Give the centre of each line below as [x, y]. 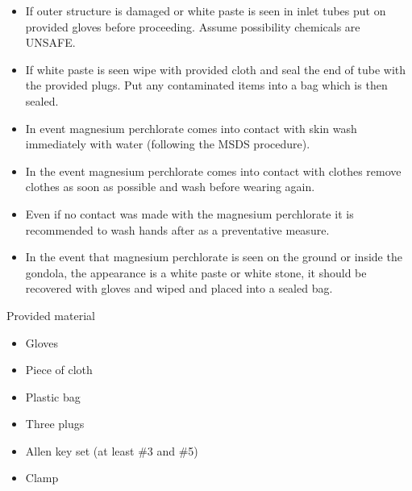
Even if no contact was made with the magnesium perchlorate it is [189, 213]
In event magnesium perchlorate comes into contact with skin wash [191, 128]
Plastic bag [53, 396]
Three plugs [55, 424]
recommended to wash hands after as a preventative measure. [177, 229]
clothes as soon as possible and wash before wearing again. [170, 187]
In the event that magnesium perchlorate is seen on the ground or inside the [214, 257]
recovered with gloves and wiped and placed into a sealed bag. [179, 288]
